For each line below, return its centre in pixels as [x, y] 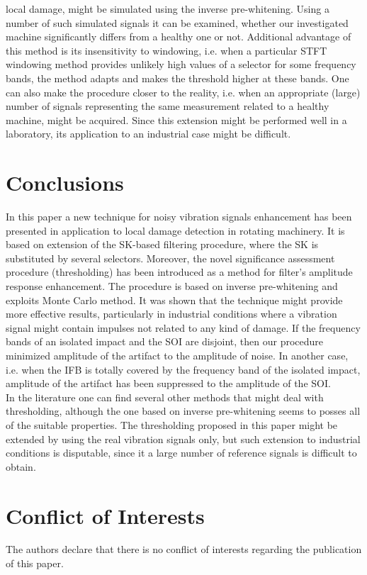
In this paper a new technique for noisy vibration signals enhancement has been [179, 217]
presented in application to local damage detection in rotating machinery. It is [175, 230]
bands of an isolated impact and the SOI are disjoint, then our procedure [165, 341]
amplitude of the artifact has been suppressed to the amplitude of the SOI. [168, 383]
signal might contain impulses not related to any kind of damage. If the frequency [183, 327]
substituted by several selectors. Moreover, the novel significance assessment [170, 258]
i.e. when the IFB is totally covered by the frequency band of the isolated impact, [183, 369]
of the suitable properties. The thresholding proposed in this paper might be [172, 424]
